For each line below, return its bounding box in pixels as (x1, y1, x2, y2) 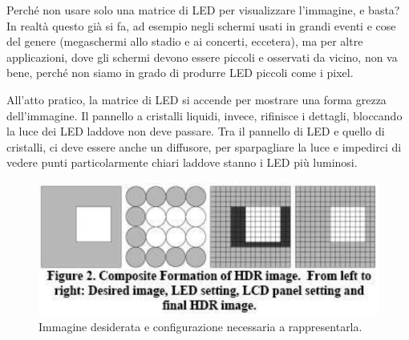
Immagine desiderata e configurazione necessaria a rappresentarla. (38, 318, 362, 335)
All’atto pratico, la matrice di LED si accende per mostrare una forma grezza (6, 91, 387, 107)
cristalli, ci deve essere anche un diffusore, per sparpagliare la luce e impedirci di (6, 138, 402, 155)
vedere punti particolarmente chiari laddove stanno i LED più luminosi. (6, 154, 358, 171)
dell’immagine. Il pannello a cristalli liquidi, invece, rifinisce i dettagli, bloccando (6, 107, 403, 123)
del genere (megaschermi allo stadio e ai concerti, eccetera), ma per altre (6, 33, 363, 50)
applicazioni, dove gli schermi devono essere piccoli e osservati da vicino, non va (6, 48, 398, 65)
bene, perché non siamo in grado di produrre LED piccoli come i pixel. (6, 64, 354, 81)
